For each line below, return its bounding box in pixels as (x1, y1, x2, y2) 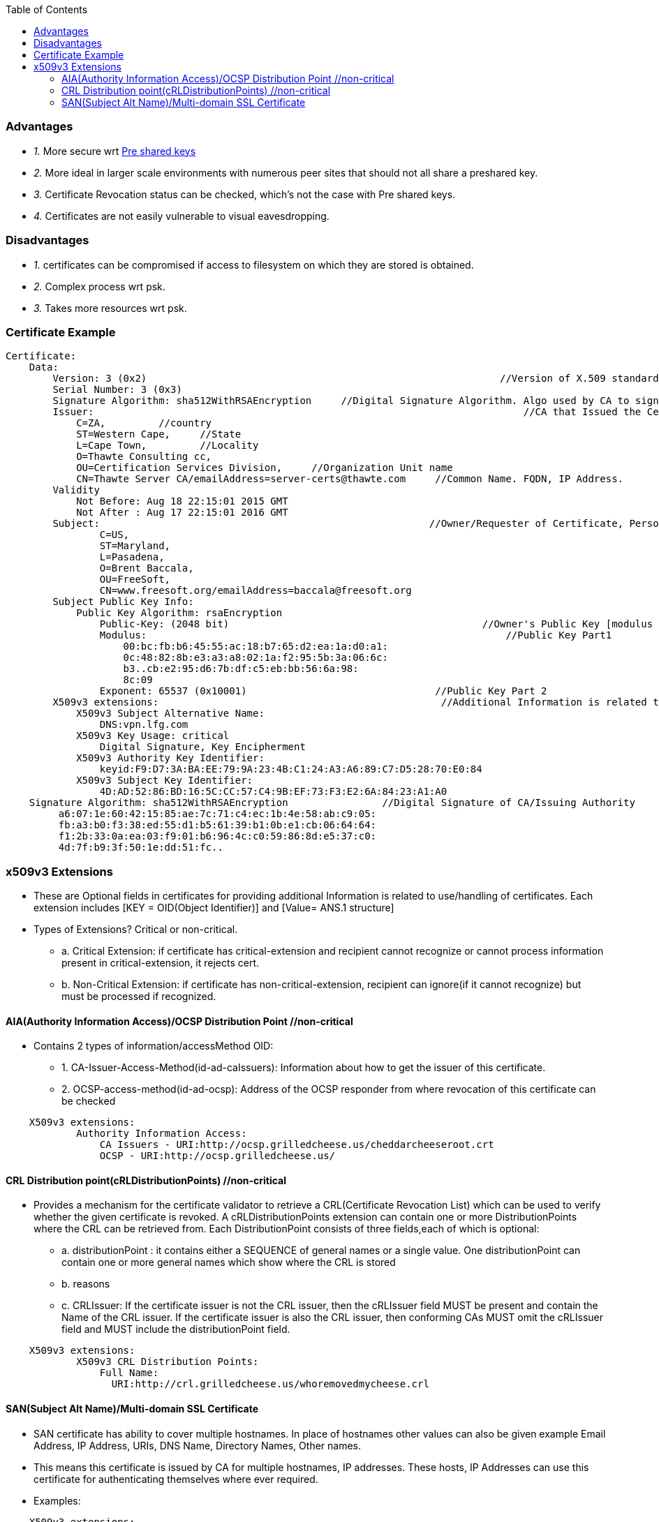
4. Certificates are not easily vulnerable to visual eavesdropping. (34, 209, 329, 222)
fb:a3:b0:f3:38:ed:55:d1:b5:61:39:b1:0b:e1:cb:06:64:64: (58, 819, 377, 831)
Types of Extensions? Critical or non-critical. (34, 923, 238, 935)
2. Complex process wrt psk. (34, 280, 165, 292)
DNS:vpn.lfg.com (99, 719, 188, 731)
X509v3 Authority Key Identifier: (76, 752, 265, 764)
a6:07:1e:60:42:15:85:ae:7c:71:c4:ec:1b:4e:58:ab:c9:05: (58, 808, 377, 820)
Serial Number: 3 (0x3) (52, 384, 182, 396)
